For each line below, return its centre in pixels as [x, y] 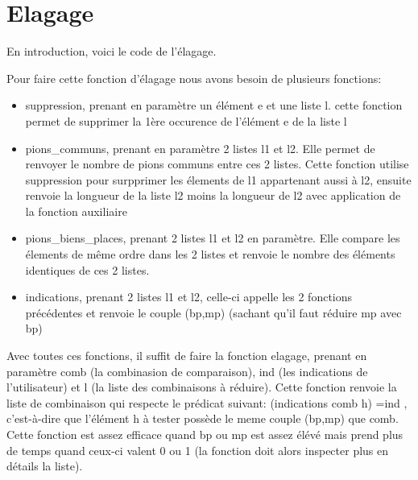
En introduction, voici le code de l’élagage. [112, 51]
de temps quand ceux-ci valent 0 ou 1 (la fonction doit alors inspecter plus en [198, 450]
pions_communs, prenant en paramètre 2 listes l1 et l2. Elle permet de [200, 148]
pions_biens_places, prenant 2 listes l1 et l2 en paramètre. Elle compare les [213, 238]
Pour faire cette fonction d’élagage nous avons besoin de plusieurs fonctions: [194, 78]
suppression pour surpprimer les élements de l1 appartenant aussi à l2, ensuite [218, 179]
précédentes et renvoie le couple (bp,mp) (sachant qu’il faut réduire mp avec [213, 312]
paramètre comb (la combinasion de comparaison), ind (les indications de [187, 371]
